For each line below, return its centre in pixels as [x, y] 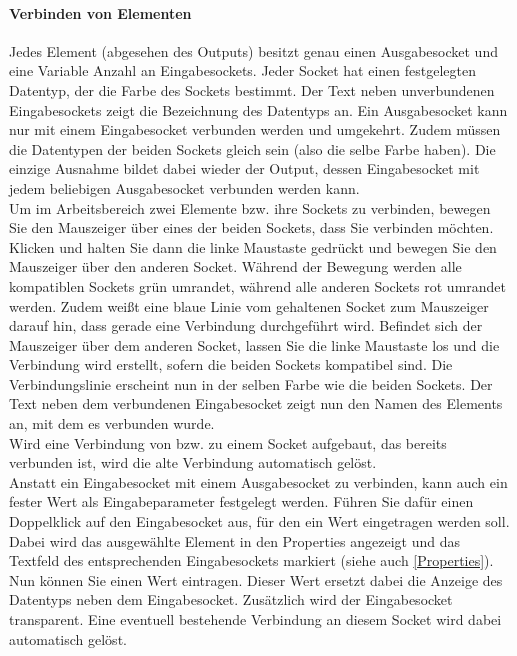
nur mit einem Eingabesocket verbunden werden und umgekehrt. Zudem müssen [255, 129]
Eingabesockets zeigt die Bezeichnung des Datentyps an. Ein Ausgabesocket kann [258, 109]
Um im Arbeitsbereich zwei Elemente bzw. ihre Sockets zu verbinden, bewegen [250, 207]
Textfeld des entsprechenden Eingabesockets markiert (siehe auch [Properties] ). [251, 560]
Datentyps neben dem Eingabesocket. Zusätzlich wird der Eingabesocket [231, 599]
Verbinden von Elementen [100, 12]
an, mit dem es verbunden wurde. [112, 423]
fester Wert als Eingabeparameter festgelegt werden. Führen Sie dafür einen [241, 501]
